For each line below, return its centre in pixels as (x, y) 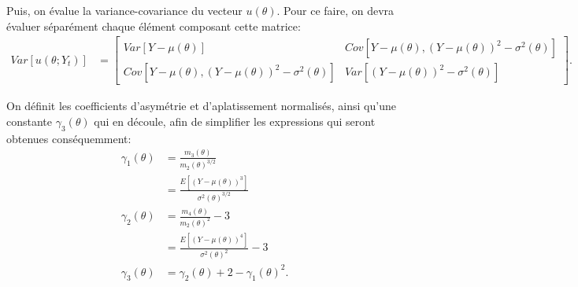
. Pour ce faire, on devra (335, 10)
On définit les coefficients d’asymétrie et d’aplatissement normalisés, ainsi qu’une (201, 106)
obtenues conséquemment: (69, 138)
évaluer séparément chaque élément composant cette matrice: (154, 26)
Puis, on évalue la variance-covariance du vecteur (124, 10)
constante (30, 121)
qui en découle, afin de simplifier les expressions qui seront (235, 121)
